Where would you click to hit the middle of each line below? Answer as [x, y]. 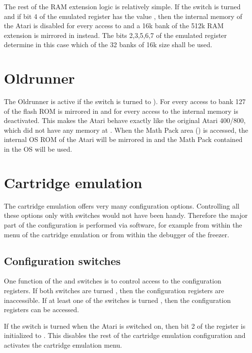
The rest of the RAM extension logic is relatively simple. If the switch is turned [122, 6]
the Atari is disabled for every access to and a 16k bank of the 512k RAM [114, 26]
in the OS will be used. [38, 149]
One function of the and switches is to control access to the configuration [113, 281]
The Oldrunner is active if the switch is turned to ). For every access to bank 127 [125, 101]
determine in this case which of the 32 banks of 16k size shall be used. [108, 44]
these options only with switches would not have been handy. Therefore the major [126, 215]
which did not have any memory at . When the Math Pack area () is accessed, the [126, 130]
